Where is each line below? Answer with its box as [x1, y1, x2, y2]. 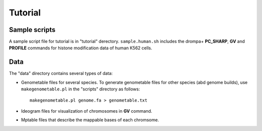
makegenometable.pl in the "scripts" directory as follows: [21, 86, 140, 92]
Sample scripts [9, 26, 56, 34]
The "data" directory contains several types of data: [9, 71, 113, 76]
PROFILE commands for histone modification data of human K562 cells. [9, 45, 152, 51]
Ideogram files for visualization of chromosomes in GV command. [21, 108, 152, 114]
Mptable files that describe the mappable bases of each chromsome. [21, 117, 159, 123]
